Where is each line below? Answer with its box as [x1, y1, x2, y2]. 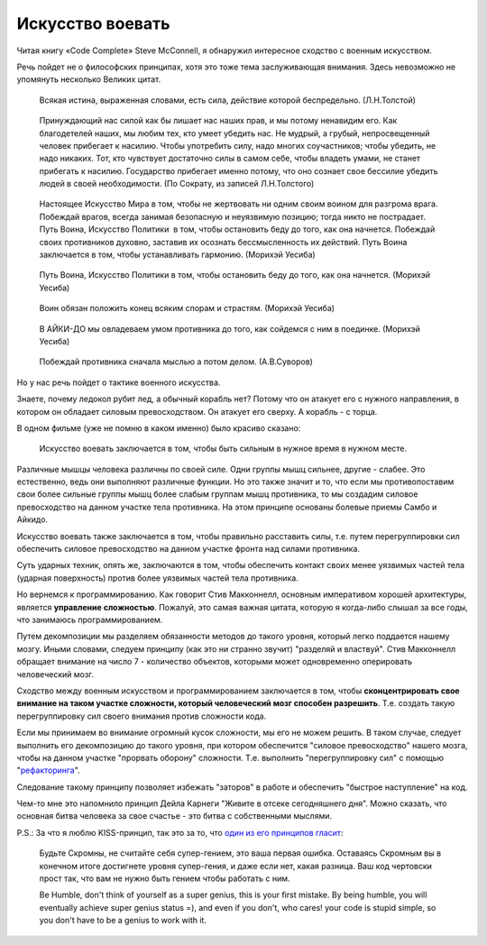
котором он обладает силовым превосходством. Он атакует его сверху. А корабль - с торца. [16, 406, 378, 417]
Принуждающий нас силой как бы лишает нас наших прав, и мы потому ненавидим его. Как [39, 115, 398, 126]
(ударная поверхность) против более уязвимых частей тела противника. [16, 573, 299, 583]
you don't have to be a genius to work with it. [39, 915, 207, 926]
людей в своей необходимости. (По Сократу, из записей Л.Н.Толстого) [39, 179, 315, 189]
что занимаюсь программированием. [16, 614, 163, 625]
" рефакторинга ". [16, 765, 80, 775]
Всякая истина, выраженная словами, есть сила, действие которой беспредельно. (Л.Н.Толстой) [39, 95, 417, 106]
